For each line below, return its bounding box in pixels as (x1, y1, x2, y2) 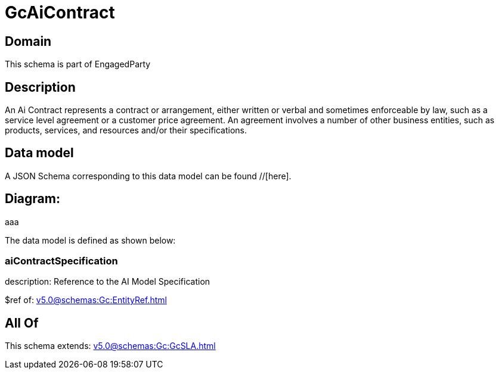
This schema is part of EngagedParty (5, 59, 151, 70)
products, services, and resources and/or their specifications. (5, 125, 247, 136)
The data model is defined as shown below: (5, 235, 176, 245)
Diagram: (5, 191, 60, 207)
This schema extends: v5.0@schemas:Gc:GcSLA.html (5, 341, 216, 351)
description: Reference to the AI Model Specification (5, 276, 210, 287)
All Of (5, 315, 39, 331)
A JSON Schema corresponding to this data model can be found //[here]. (5, 170, 292, 181)
